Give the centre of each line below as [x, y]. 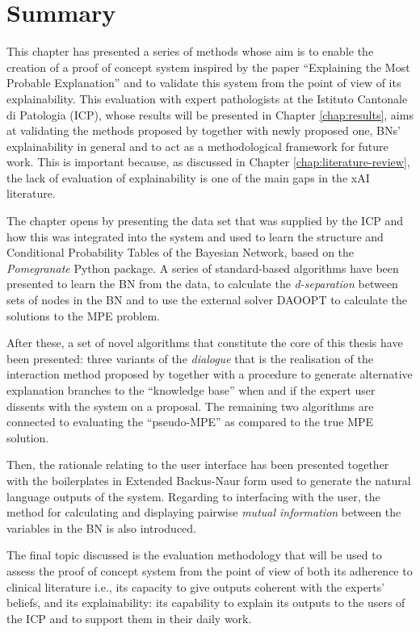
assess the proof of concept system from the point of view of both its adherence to [210, 570]
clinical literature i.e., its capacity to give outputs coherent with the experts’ [196, 586]
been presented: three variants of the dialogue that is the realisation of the [190, 358]
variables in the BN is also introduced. [102, 527]
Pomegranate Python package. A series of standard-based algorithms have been [203, 268]
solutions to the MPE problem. [83, 315]
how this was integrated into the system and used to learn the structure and [195, 236]
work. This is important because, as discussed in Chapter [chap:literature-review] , [208, 162]
